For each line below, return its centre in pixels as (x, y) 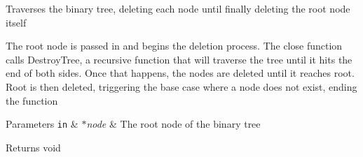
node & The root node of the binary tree (173, 124)
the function (32, 100)
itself (16, 22)
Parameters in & (42, 124)
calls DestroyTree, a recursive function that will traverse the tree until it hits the (179, 59)
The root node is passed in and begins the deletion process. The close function (174, 46)
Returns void (33, 147)
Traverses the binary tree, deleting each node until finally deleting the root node (178, 8)
